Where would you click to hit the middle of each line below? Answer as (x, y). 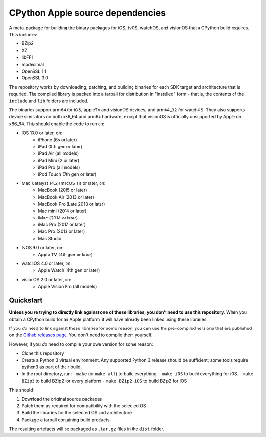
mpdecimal (33, 64)
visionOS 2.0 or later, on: (46, 279)
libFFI (27, 57)
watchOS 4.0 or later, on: (47, 263)
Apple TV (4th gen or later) (66, 255)
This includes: (23, 34)
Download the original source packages (62, 399)
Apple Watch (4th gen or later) (69, 270)
